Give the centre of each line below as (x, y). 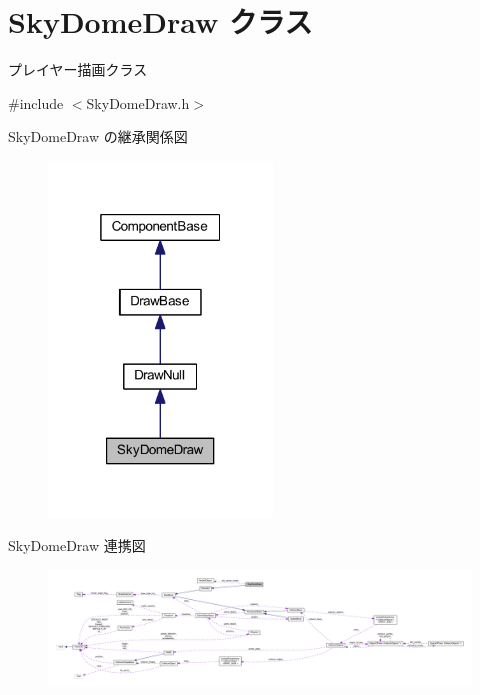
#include (36, 102)
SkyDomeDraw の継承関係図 (98, 136)
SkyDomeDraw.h (138, 102)
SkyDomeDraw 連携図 (77, 545)
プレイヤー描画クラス (78, 69)
